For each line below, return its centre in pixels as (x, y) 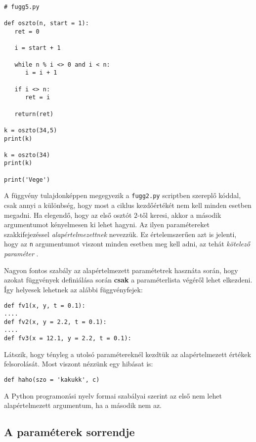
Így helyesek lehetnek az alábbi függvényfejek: (73, 289)
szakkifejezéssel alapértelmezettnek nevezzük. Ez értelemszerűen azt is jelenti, (120, 234)
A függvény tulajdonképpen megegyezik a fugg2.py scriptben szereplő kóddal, (123, 195)
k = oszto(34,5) (31, 130)
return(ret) (34, 114)
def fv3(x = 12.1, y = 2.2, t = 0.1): (68, 339)
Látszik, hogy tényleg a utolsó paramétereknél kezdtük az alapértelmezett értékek (128, 354)
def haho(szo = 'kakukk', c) (52, 380)
